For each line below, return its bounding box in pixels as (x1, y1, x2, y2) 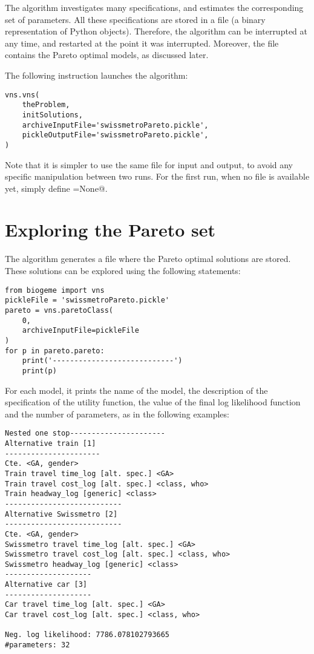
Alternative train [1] (5, 439, 96, 448)
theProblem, (22, 100, 70, 110)
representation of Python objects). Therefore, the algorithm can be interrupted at (5, 25, 307, 38)
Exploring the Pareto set (5, 217, 216, 242)
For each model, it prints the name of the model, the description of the (5, 384, 268, 396)
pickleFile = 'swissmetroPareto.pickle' (5, 296, 170, 305)
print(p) (22, 366, 57, 375)
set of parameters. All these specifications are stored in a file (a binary (5, 13, 266, 25)
